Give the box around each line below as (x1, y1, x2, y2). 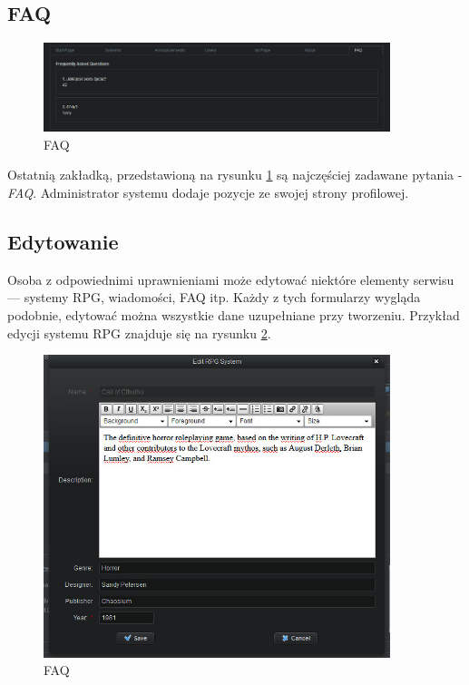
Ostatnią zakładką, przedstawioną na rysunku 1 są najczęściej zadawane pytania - (7, 165, 463, 184)
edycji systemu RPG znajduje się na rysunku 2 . (7, 323, 271, 342)
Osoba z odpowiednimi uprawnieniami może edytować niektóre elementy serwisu (7, 269, 454, 289)
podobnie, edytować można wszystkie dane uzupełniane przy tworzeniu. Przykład (7, 305, 460, 324)
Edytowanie (7, 227, 119, 255)
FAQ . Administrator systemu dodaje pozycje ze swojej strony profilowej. (7, 182, 409, 201)
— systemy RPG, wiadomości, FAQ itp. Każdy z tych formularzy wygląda (7, 288, 421, 307)
